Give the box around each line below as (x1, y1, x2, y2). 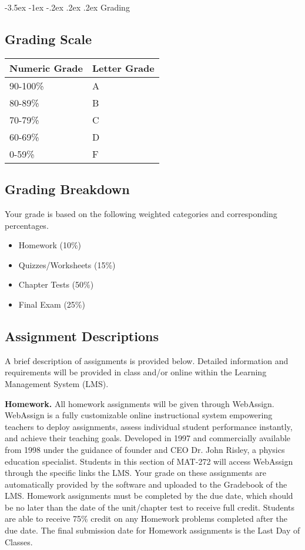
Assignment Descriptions (5, 326, 159, 345)
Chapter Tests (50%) (18, 278, 94, 291)
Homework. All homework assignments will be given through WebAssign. (5, 397, 274, 409)
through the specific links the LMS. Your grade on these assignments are (5, 466, 266, 479)
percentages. (5, 219, 49, 231)
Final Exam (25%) (18, 298, 85, 310)
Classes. (5, 535, 33, 548)
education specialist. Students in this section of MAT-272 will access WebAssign (5, 455, 293, 467)
